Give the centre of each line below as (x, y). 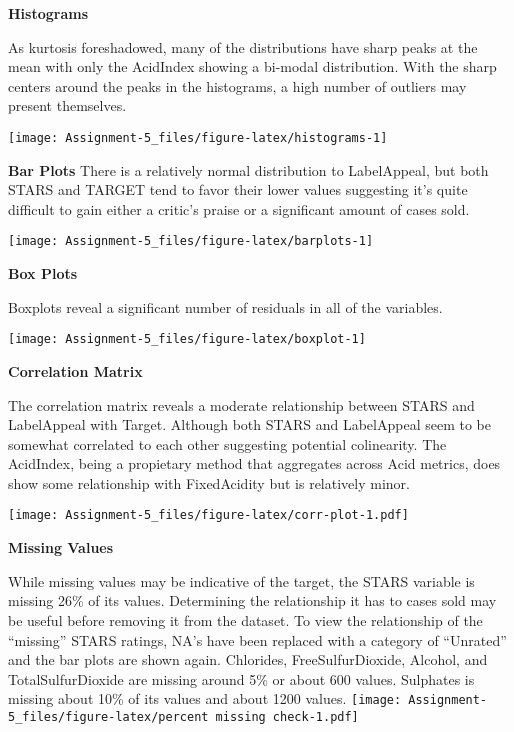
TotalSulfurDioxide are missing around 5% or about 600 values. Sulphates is (241, 678)
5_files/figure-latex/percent (108, 716)
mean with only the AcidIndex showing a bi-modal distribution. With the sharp (252, 66)
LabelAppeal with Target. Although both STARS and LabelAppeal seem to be (249, 424)
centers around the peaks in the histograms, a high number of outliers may (237, 85)
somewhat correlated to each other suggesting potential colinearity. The (227, 443)
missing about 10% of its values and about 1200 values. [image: (205, 698)
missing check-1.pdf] (287, 716)
